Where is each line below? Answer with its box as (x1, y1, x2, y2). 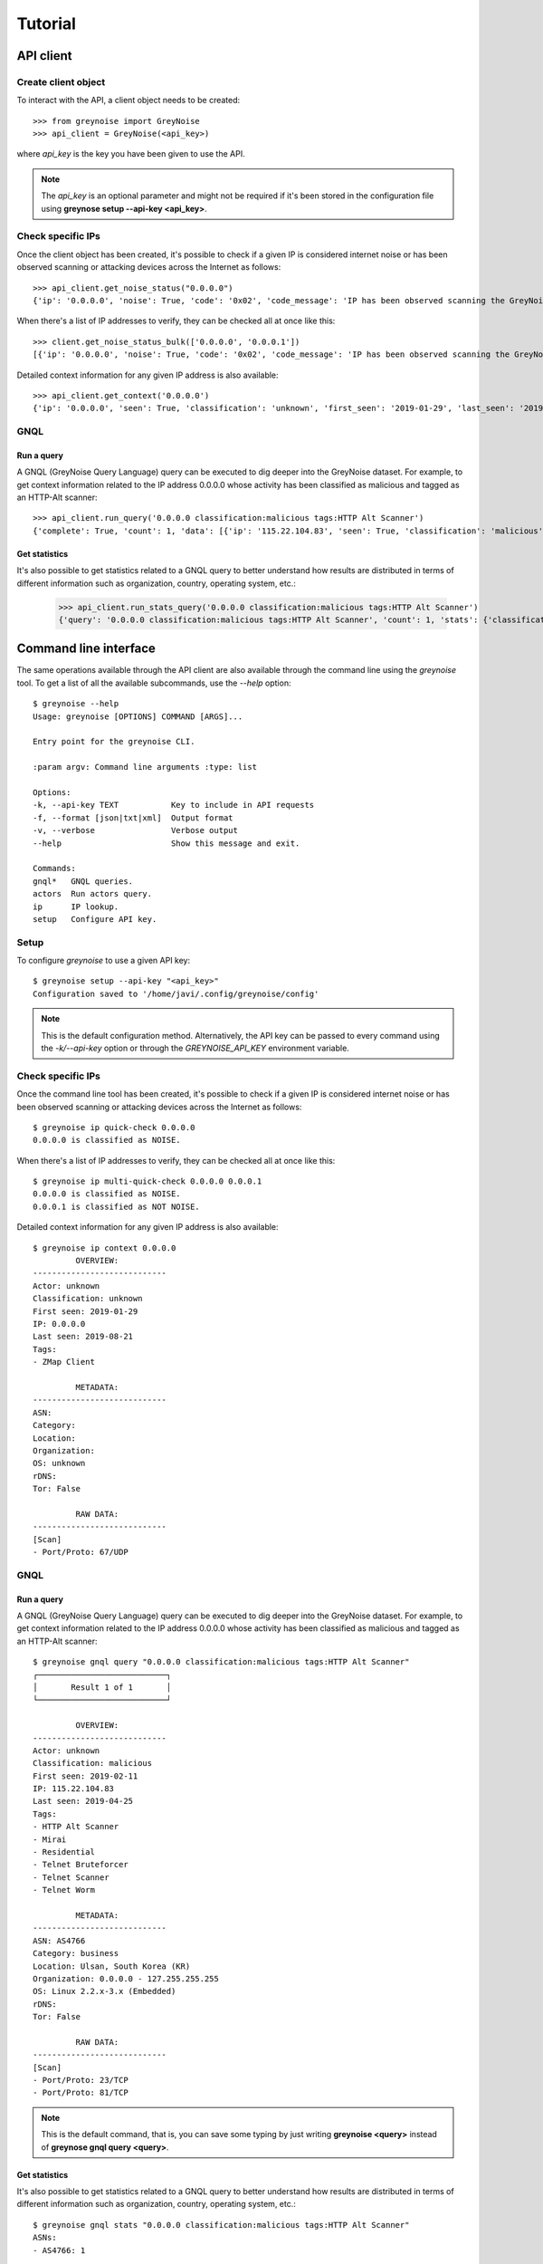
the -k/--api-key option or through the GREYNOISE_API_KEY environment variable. (41, 1042, 350, 1053)
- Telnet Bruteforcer (33, 1859, 129, 1870)
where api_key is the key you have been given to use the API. (16, 149, 245, 159)
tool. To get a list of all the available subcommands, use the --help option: (16, 677, 291, 688)
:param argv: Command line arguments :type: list (33, 762, 258, 772)
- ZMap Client (33, 1357, 95, 1367)
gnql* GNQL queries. (33, 876, 134, 887)
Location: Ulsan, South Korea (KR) (33, 1961, 191, 1971)
